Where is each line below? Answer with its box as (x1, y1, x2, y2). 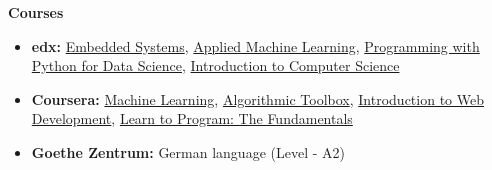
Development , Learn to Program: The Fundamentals (31, 108, 353, 129)
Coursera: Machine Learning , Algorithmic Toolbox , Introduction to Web (31, 88, 484, 109)
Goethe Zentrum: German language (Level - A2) (31, 141, 345, 162)
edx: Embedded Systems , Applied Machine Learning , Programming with (31, 35, 480, 56)
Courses (8, 2, 64, 22)
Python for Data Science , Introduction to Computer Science (31, 55, 400, 76)
